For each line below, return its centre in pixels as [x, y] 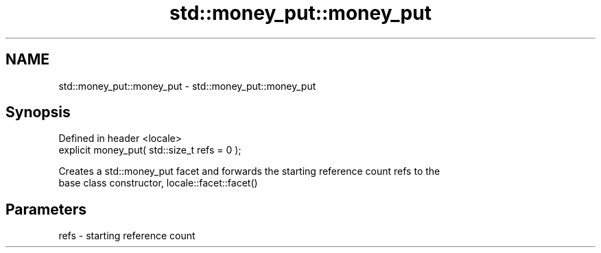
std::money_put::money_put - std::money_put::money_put [187, 86]
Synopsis [38, 112]
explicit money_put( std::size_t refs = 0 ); [150, 150]
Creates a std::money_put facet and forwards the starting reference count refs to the [249, 171]
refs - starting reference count [127, 236]
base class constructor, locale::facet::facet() [158, 183]
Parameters [46, 209]
